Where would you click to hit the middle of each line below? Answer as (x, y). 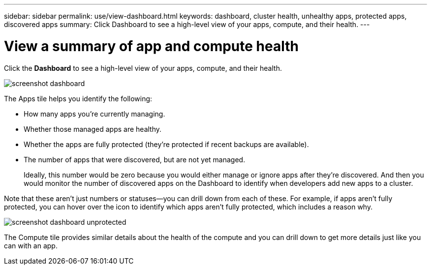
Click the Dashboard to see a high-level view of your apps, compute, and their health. (143, 68)
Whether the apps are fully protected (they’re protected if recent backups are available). (166, 144)
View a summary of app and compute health (151, 46)
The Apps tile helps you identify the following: (78, 98)
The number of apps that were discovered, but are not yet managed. (135, 159)
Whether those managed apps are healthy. (93, 129)
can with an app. (31, 245)
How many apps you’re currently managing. (94, 114)
